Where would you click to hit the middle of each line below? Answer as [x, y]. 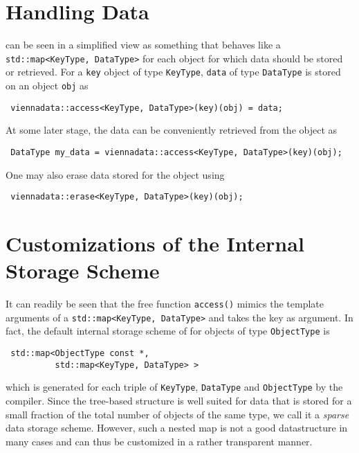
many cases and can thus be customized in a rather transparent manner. [159, 441]
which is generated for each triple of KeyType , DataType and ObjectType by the [174, 387]
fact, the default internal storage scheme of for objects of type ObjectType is [168, 331]
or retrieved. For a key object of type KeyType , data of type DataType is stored [173, 72]
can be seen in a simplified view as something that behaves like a [143, 45]
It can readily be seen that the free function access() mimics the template [165, 304]
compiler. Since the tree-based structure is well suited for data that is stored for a [179, 401]
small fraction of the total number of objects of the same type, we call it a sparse [177, 414]
